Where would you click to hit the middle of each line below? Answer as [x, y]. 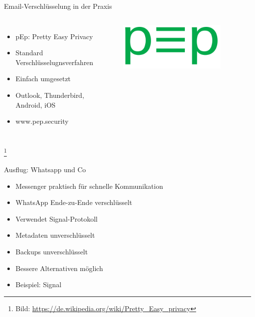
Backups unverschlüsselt [51, 251]
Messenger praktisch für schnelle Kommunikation [89, 186]
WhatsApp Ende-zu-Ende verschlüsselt [74, 202]
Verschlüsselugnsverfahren [54, 62]
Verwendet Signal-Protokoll [56, 218]
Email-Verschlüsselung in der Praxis [58, 6]
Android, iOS [36, 104]
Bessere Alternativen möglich [59, 268]
